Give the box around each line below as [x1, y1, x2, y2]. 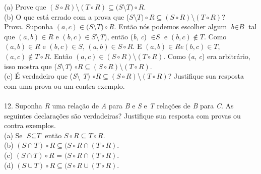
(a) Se [4, 130, 23, 140]
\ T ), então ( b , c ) [95, 31, 147, 41]
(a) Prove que [4, 2, 46, 12]
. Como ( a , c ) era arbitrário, [163, 50, 250, 61]
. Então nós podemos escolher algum [114, 21, 227, 32]
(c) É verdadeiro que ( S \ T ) [4, 71, 91, 81]
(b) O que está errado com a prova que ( [4, 11, 129, 22]
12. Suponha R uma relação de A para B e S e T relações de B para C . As [4, 100, 234, 110]
